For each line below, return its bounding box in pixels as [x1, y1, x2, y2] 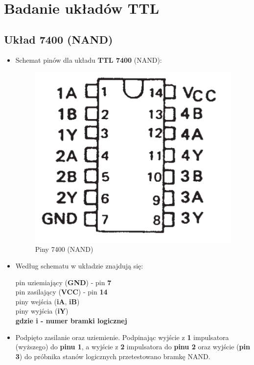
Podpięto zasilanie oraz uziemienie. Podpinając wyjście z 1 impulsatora [15, 332, 229, 342]
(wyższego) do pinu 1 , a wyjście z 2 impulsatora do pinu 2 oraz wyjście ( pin [15, 341, 250, 352]
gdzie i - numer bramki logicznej [15, 315, 127, 325]
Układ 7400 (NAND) [4, 31, 113, 47]
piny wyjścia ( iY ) [15, 306, 69, 316]
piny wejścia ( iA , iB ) [15, 296, 80, 306]
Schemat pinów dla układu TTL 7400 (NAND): [15, 54, 162, 65]
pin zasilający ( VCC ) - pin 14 [15, 287, 108, 297]
